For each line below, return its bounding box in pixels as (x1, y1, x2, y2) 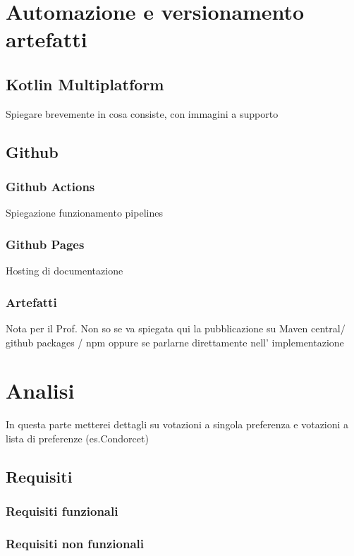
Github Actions (6, 178, 95, 195)
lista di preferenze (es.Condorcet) (6, 430, 149, 445)
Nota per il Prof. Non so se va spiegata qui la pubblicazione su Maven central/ (6, 320, 346, 335)
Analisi (6, 376, 75, 405)
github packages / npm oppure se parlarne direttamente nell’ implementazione (6, 334, 344, 349)
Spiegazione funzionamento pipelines (6, 205, 163, 220)
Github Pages (6, 235, 85, 253)
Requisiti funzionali (6, 502, 118, 520)
